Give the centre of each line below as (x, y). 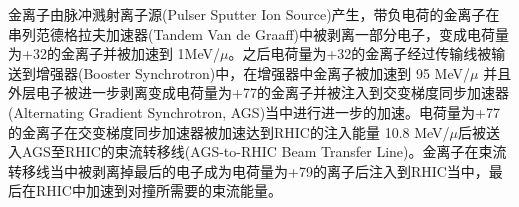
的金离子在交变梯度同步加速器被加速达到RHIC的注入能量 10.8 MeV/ (229, 131)
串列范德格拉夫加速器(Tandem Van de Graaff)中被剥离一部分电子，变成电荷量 (259, 33)
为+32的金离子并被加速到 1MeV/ (114, 53)
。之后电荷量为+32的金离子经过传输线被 (360, 53)
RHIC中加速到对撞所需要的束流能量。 (158, 190)
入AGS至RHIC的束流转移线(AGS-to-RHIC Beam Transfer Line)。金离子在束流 (257, 151)
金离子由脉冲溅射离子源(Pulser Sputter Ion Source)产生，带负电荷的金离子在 (254, 14)
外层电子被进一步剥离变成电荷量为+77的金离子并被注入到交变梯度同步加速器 (258, 92)
